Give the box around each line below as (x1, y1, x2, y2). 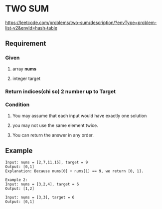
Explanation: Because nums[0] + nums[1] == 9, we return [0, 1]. (5, 168, 144, 173)
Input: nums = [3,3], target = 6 (5, 194, 75, 200)
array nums (12, 65, 36, 71)
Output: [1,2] (5, 186, 35, 191)
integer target (12, 75, 41, 81)
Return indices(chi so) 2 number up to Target (5, 88, 116, 95)
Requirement (5, 39, 46, 48)
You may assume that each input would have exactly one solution (12, 112, 147, 118)
